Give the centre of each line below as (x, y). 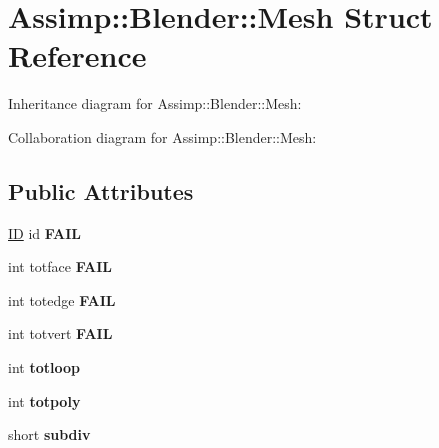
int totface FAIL (60, 266)
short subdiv (49, 434)
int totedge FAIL (62, 299)
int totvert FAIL (60, 333)
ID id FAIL (45, 232)
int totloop (44, 367)
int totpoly (44, 400)
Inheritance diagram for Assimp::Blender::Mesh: (155, 103)
